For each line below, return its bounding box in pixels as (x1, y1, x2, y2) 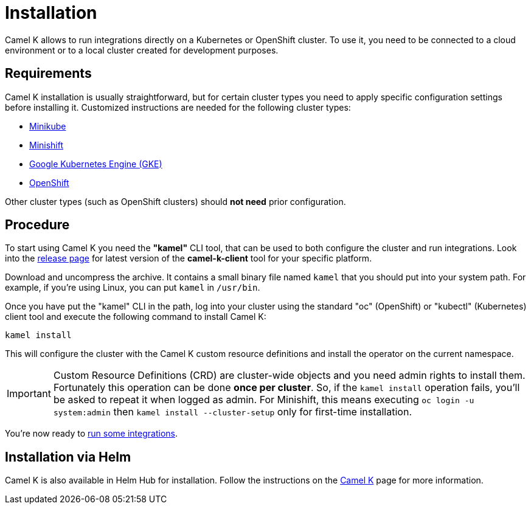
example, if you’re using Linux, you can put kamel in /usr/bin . (5, 282, 260, 293)
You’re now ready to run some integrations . (5, 428, 178, 439)
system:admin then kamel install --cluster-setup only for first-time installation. (53, 406, 412, 418)
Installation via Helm (5, 449, 131, 465)
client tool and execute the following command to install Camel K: (5, 311, 266, 322)
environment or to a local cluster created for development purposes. (5, 44, 279, 55)
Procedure (5, 217, 70, 233)
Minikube (29, 120, 66, 131)
